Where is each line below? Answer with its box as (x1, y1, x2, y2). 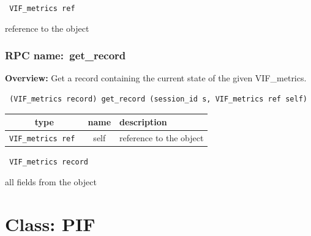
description (119, 116, 167, 128)
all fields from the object (5, 175, 97, 188)
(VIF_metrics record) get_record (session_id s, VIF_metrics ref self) (9, 95, 307, 104)
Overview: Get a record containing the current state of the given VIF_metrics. (5, 72, 307, 84)
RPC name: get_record (5, 48, 126, 63)
